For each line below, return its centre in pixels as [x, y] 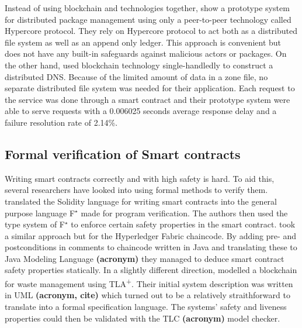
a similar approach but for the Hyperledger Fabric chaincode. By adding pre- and [150, 235]
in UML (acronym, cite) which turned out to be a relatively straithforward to [147, 295]
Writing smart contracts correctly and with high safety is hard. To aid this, [140, 178]
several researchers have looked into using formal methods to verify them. [136, 190]
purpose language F [40, 213]
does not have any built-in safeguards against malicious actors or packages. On [146, 53]
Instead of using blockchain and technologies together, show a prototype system [147, 8]
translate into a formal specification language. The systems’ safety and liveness [146, 306]
